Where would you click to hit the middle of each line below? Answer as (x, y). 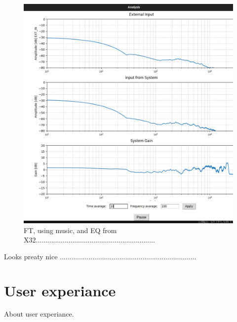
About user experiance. (39, 314)
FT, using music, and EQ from (70, 230)
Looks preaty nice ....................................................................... (100, 256)
